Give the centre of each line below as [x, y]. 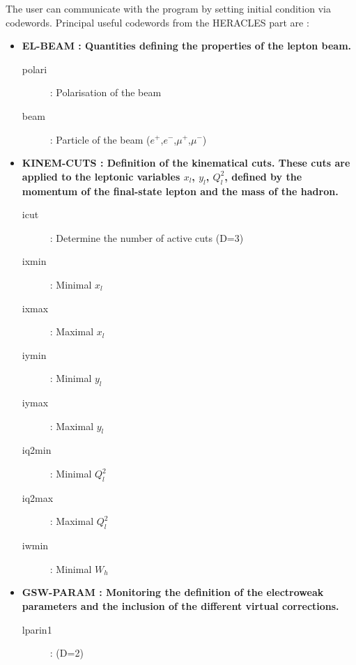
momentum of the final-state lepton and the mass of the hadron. [180, 191]
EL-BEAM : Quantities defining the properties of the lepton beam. [187, 46]
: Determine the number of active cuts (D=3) [147, 237]
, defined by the [263, 176]
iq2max [38, 497]
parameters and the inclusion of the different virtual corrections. [180, 606]
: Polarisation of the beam [106, 92]
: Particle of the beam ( [100, 139]
